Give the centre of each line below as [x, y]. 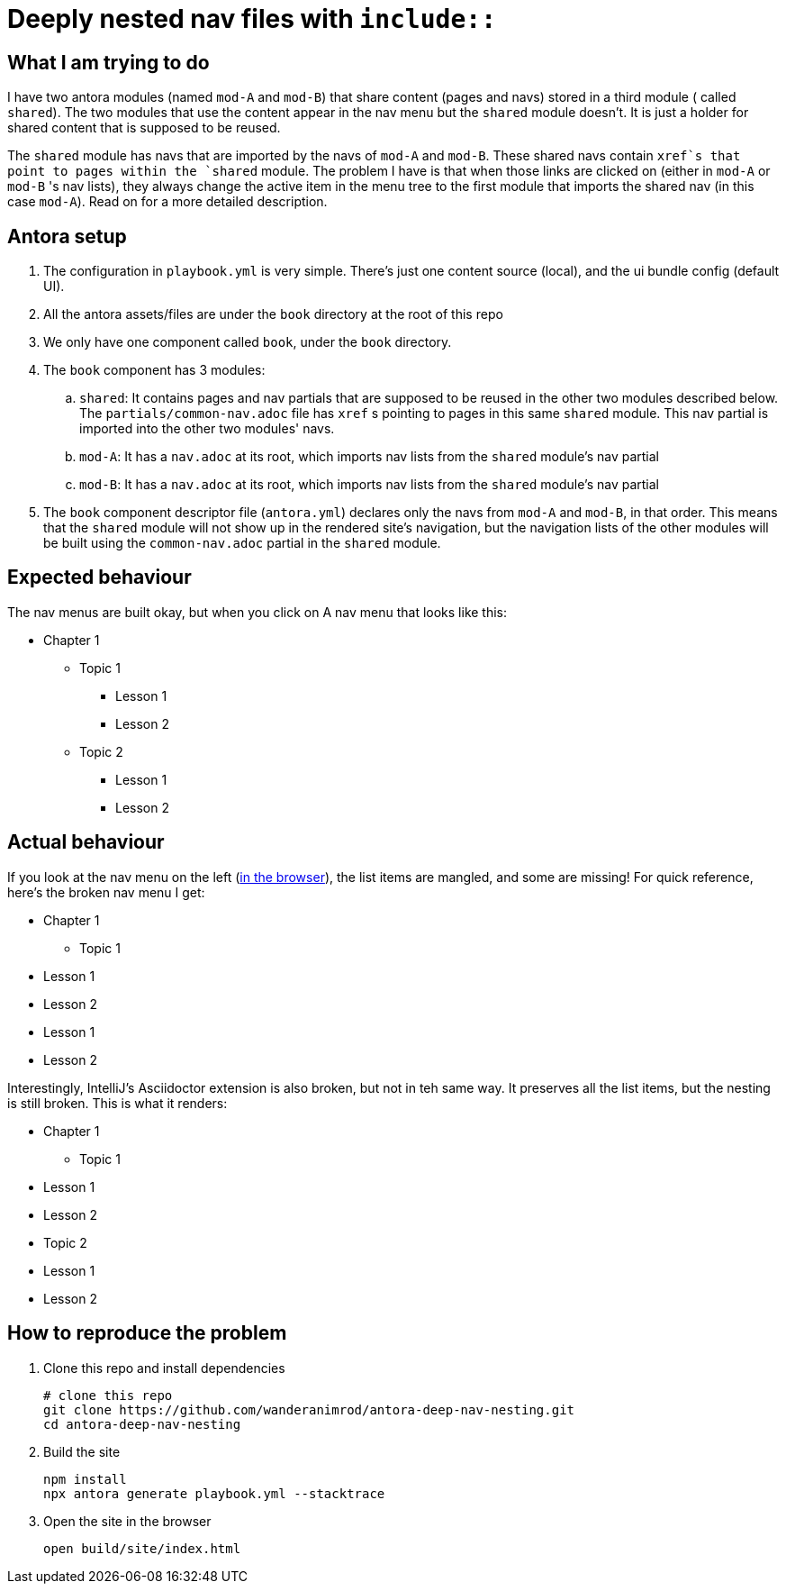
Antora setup [67, 236]
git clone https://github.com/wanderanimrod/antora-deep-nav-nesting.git [309, 1409]
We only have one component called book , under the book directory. [248, 342]
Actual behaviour [86, 842]
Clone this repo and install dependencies [164, 1368]
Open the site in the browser [127, 1521]
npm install [85, 1479]
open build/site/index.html [142, 1548]
